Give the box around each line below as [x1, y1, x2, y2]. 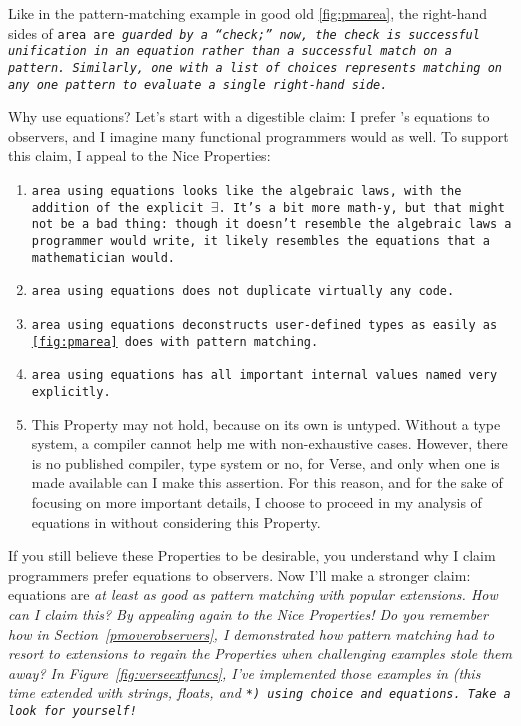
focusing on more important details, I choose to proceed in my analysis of [31, 491, 482, 512]
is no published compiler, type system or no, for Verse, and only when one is [31, 452, 500, 473]
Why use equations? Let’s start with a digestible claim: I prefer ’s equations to [8, 106, 490, 127]
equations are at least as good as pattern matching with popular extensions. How [8, 584, 498, 605]
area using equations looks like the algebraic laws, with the [31, 184, 462, 198]
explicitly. [31, 384, 111, 399]
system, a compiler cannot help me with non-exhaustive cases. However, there [31, 433, 508, 454]
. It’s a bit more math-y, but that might [218, 200, 505, 215]
